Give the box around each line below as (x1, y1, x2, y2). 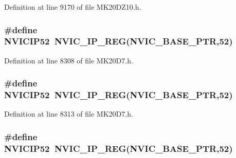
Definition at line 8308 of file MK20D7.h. (4, 55, 133, 65)
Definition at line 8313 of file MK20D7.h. (4, 108, 133, 119)
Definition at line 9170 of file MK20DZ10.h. (4, 2, 141, 12)
